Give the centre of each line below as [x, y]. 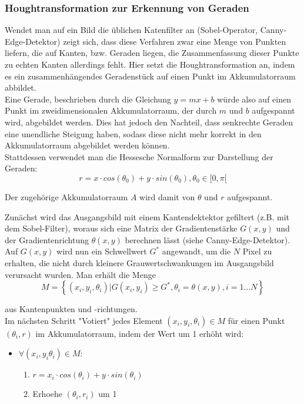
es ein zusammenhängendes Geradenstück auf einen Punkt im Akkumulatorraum [150, 76]
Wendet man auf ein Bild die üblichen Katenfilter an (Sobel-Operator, [131, 30]
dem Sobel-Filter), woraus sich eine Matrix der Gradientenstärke [121, 228]
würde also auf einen [254, 99]
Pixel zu [257, 251]
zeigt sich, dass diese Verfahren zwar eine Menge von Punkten [175, 41]
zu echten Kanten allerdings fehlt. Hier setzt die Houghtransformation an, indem [150, 64]
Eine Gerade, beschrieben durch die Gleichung [88, 99]
